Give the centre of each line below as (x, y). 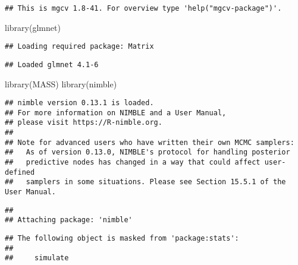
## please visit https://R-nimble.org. (84, 123)
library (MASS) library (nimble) (61, 83)
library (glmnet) (33, 27)
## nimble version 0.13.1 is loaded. (79, 103)
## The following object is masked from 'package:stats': (122, 239)
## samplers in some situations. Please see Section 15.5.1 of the (145, 182)
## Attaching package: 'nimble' (69, 220)
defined (20, 172)
